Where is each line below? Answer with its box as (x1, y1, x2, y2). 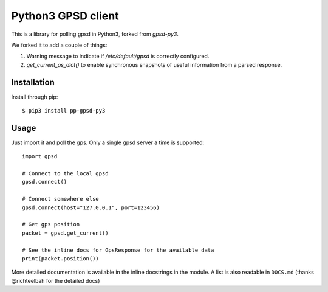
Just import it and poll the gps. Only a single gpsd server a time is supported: (11, 139, 205, 146)
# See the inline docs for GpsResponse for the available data (22, 246, 214, 254)
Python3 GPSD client (11, 9, 119, 23)
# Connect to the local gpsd (22, 170, 109, 177)
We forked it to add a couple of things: (11, 41, 108, 49)
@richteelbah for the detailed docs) (11, 277, 100, 284)
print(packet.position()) (22, 255, 100, 262)
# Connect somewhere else (22, 195, 100, 203)
